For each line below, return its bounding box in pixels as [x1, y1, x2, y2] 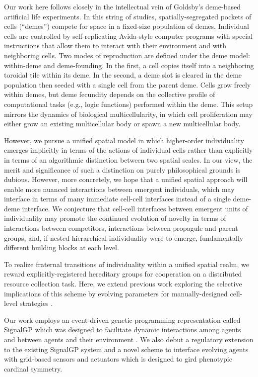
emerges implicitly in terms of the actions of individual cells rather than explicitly [4, 145, 253, 155]
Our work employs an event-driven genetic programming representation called [4, 314, 241, 325]
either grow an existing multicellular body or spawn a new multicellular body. [4, 118, 241, 129]
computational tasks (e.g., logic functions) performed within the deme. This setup [4, 98, 253, 109]
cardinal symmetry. [4, 363, 63, 374]
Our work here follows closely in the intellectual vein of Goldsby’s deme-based [4, 1, 241, 11]
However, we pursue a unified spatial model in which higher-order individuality [4, 135, 244, 145]
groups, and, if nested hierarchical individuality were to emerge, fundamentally [4, 232, 244, 243]
